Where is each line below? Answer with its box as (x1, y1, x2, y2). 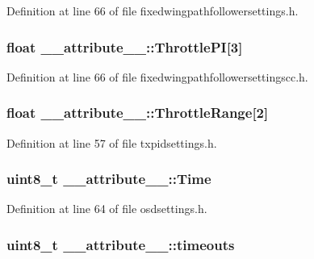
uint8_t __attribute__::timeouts (6, 234, 235, 254)
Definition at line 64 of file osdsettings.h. (6, 200, 207, 217)
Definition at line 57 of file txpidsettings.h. (6, 134, 217, 151)
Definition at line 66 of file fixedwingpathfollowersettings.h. (6, 2, 299, 19)
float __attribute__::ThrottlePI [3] (6, 36, 243, 56)
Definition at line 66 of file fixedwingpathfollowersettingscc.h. (6, 68, 308, 85)
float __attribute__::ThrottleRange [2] (6, 102, 269, 123)
